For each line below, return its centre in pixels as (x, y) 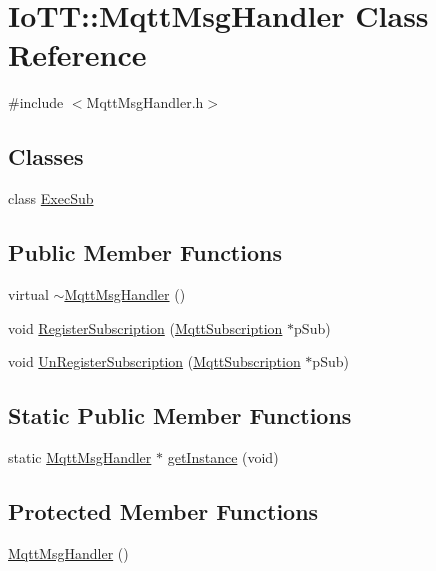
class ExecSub (51, 198)
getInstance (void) (223, 456)
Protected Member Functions (163, 510)
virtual (28, 293)
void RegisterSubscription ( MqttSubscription (145, 327)
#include (36, 102)
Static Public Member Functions (180, 415)
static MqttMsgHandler (80, 456)
